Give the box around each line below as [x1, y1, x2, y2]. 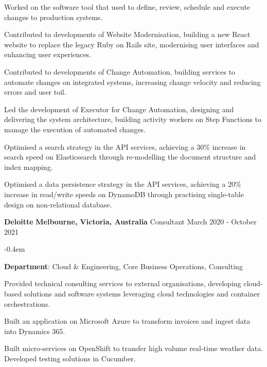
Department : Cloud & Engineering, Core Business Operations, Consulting [4, 260, 243, 271]
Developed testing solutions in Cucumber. [4, 353, 136, 364]
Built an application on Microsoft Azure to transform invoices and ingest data [4, 316, 251, 326]
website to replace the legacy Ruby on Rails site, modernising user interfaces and [4, 39, 259, 49]
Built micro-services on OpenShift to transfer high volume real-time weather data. [4, 343, 263, 354]
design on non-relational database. [4, 199, 112, 209]
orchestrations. [4, 298, 50, 309]
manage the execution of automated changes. [4, 124, 146, 134]
